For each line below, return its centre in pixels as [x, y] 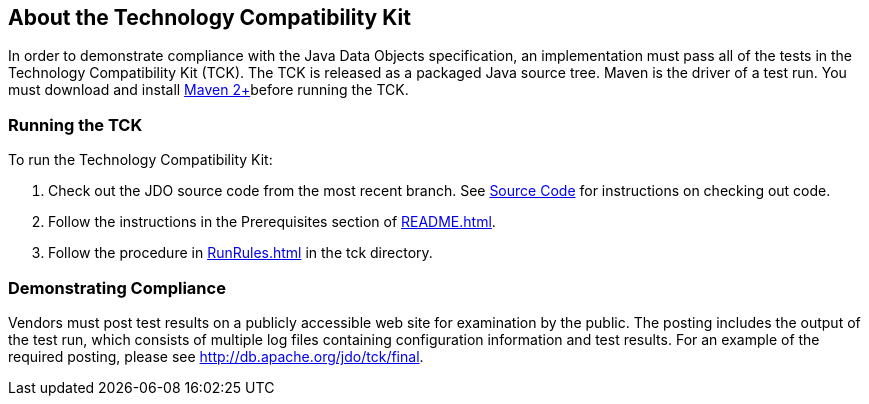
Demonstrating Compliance [117, 287]
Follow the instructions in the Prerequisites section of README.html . [272, 222]
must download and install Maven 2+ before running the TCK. [208, 90]
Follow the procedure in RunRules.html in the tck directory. [240, 253]
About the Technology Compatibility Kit [209, 17]
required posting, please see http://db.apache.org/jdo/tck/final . [216, 356]
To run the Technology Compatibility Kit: [140, 160]
